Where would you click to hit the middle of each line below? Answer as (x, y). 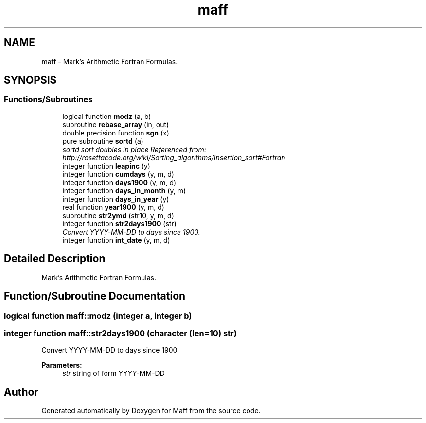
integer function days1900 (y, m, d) (119, 182)
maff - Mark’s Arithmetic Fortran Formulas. (110, 61)
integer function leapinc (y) (106, 166)
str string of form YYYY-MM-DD (114, 373)
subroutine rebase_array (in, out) (116, 124)
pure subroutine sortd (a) (103, 141)
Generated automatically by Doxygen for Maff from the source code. (151, 411)
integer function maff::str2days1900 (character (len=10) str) (120, 333)
